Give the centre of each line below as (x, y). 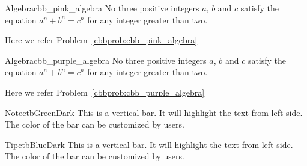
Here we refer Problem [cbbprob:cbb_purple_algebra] (105, 92)
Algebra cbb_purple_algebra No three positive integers (106, 60)
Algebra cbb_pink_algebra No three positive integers (102, 8)
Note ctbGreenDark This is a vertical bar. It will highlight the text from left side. (154, 112)
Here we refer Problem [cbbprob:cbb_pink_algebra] (101, 40)
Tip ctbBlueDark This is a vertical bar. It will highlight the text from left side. (149, 144)
